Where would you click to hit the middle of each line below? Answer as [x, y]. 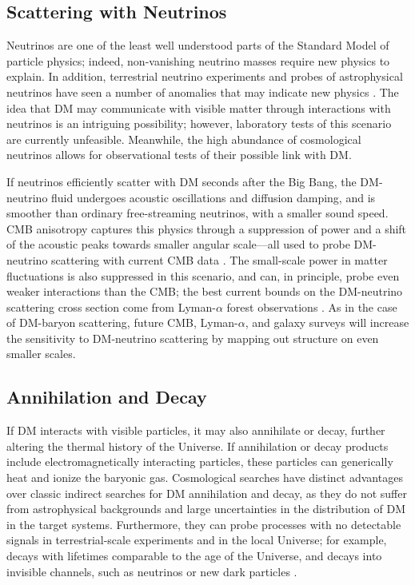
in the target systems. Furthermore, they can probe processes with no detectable [204, 524]
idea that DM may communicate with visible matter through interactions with [199, 107]
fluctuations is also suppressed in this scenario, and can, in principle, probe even [203, 275]
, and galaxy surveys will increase [327, 322]
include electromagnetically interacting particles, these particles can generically [200, 462]
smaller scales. [41, 354]
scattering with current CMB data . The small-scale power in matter [219, 259]
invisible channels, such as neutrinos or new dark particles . [152, 571]
